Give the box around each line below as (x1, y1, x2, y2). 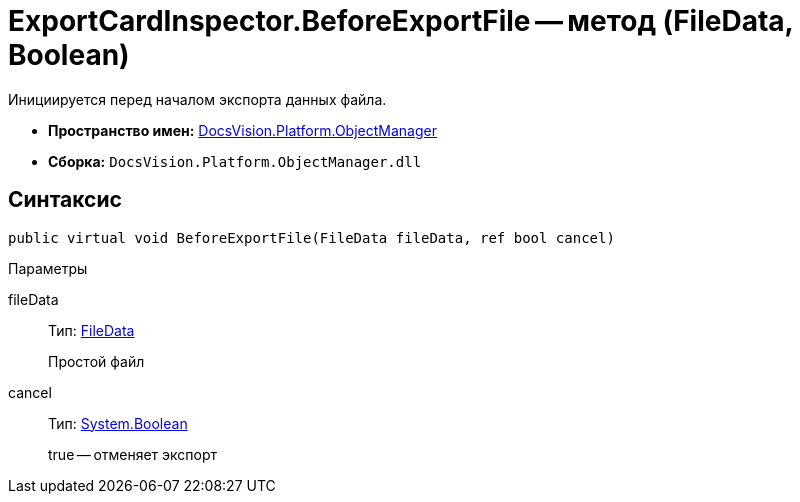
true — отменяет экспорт (48, 445, 218, 463)
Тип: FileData (48, 321, 135, 339)
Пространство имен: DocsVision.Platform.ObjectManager (48, 121, 437, 139)
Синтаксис (8, 187, 122, 213)
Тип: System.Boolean (48, 414, 188, 432)
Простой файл (48, 352, 145, 370)
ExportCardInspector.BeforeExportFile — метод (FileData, (8, 4, 794, 38)
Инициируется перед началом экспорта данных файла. (8, 90, 387, 108)
